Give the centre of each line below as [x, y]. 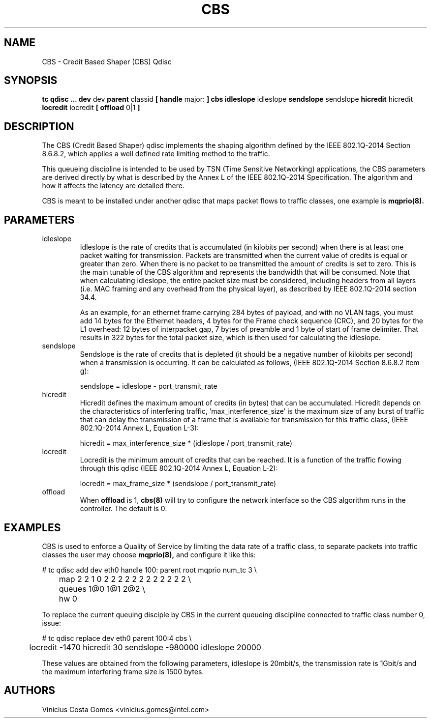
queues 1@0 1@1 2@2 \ [102, 589]
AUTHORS [30, 691]
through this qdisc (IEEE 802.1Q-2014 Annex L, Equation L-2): [179, 468]
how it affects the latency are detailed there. [113, 186]
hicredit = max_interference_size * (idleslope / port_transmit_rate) [186, 443]
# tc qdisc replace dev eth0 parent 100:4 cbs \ [117, 638]
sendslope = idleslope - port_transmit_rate [149, 386]
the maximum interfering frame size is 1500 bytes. [123, 671]
